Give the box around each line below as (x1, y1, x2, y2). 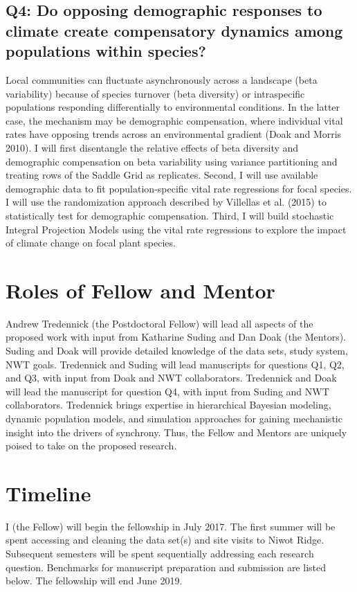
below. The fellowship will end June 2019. (6, 573, 183, 588)
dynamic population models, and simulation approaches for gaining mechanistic (6, 411, 342, 425)
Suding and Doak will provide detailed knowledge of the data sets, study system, (6, 343, 348, 358)
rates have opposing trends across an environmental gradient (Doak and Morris (6, 127, 342, 141)
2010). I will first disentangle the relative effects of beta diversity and (6, 140, 299, 154)
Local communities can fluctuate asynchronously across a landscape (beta (6, 72, 318, 87)
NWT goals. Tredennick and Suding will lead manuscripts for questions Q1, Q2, (6, 357, 345, 371)
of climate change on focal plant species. (6, 235, 176, 250)
